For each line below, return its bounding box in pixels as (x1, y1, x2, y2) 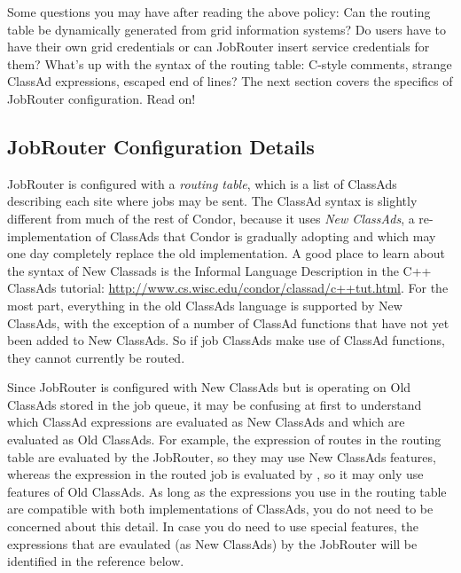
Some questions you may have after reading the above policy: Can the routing (7, 3, 431, 20)
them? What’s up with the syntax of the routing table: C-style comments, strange (7, 54, 452, 73)
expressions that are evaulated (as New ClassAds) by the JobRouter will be (7, 534, 418, 553)
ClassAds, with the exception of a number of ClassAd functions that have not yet (7, 313, 449, 332)
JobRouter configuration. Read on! (7, 89, 196, 107)
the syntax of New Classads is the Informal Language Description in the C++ (7, 261, 432, 279)
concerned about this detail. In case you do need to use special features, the (7, 517, 418, 536)
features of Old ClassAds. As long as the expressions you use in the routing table (7, 482, 447, 500)
